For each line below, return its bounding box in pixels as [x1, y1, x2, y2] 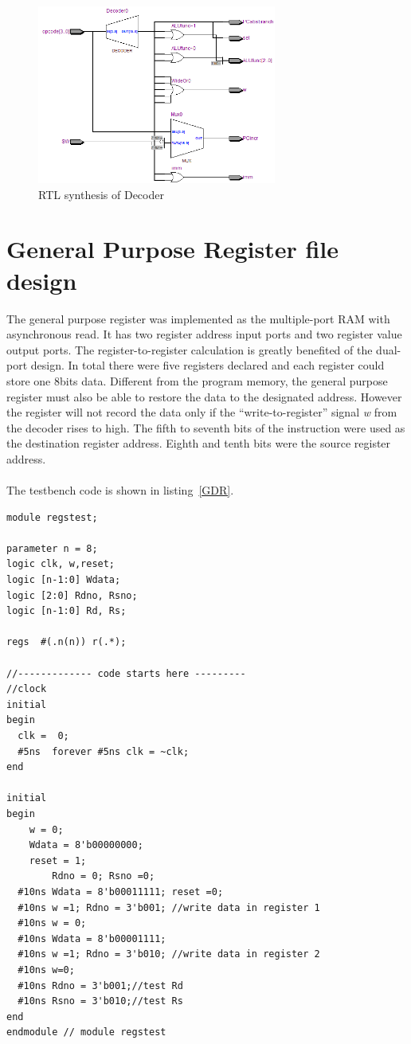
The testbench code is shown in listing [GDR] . [6, 482, 234, 499]
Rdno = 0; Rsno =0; [52, 870, 155, 882]
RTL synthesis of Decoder [38, 186, 164, 202]
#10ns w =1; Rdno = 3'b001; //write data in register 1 [18, 901, 320, 913]
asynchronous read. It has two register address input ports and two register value [6, 326, 402, 342]
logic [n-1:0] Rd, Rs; [6, 605, 127, 617]
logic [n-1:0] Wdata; [6, 574, 121, 586]
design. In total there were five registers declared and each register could [30, 357, 385, 373]
